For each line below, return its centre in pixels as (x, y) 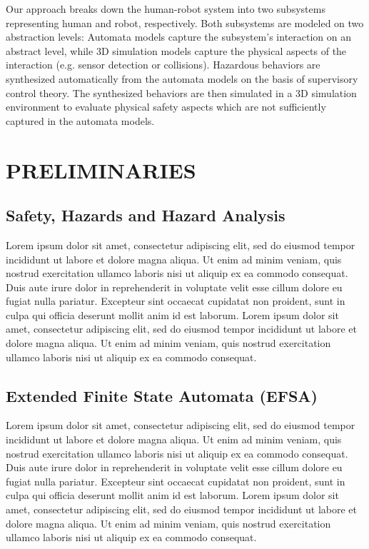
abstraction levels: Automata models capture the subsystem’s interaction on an (179, 37)
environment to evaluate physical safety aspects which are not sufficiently (166, 107)
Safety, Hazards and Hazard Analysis (146, 215)
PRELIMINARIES (101, 170)
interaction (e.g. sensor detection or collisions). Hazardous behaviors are (163, 65)
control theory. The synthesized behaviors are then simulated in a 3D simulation (181, 92)
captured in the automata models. (80, 120)
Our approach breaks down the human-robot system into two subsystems (166, 9)
